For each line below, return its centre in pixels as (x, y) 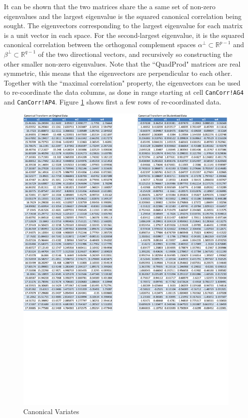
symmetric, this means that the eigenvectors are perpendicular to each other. (118, 73)
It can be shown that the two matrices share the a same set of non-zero (110, 6)
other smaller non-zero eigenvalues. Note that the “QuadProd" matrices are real (122, 63)
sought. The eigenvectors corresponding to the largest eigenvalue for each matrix (123, 26)
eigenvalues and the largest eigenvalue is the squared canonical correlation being (123, 16)
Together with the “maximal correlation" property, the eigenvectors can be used (122, 82)
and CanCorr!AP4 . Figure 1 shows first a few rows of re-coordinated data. (113, 102)
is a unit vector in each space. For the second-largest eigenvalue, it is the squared (124, 35)
